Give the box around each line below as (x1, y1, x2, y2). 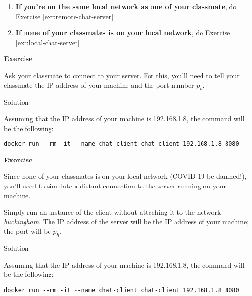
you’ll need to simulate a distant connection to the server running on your (4, 180, 227, 190)
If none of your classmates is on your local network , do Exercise (15, 27, 230, 38)
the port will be (4, 226, 51, 236)
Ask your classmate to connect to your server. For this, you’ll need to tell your (4, 70, 240, 80)
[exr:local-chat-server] (15, 37, 80, 47)
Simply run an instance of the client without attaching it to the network (4, 207, 221, 217)
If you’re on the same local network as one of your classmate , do (15, 1, 237, 11)
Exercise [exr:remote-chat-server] (15, 11, 114, 21)
